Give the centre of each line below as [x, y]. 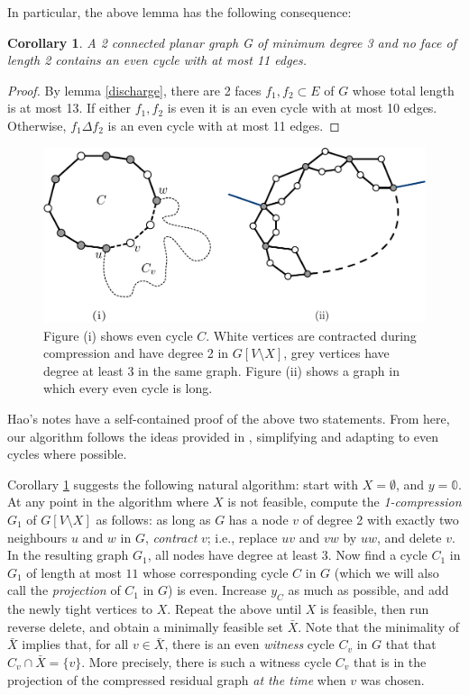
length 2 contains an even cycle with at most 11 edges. [157, 60]
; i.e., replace [242, 537]
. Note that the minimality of [379, 626]
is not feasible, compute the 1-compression [345, 502]
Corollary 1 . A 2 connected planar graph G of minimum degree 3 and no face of [232, 42]
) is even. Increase [217, 590]
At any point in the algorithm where [108, 502]
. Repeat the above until [234, 609]
